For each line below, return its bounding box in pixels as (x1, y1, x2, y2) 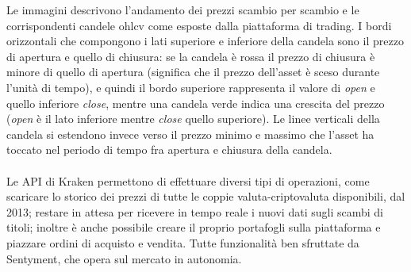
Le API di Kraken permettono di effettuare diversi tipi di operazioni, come (6, 172, 370, 189)
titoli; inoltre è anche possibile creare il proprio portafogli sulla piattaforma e (6, 219, 381, 236)
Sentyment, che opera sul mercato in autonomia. (6, 250, 242, 266)
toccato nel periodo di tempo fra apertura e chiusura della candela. (6, 141, 332, 158)
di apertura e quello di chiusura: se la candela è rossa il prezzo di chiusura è (6, 48, 375, 64)
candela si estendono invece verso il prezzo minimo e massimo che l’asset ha (6, 125, 375, 142)
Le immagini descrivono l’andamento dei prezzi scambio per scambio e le (6, 2, 359, 17)
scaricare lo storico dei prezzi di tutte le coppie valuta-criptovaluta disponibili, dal (6, 188, 405, 205)
